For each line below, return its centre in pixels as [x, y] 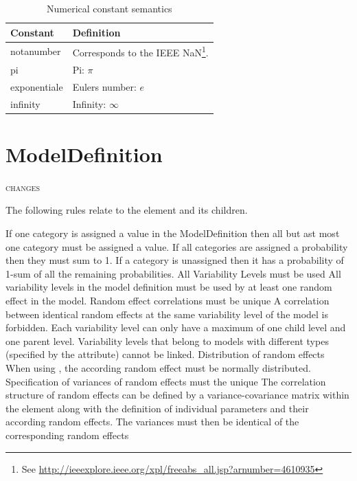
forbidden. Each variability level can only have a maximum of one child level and [176, 327]
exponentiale [37, 86]
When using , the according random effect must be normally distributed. [158, 367]
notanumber [36, 51]
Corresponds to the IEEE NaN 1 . [140, 52]
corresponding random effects [67, 435]
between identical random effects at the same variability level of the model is [167, 314]
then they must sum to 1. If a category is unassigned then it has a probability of [175, 260]
